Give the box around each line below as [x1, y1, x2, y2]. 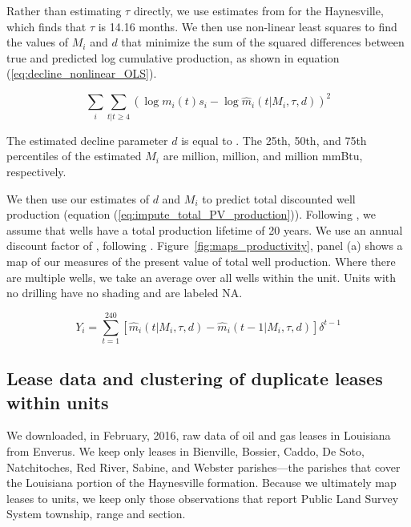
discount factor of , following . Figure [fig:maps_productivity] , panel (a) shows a [6, 237, 403, 254]
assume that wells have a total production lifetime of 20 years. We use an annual [6, 221, 403, 238]
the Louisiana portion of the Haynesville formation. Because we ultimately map [6, 474, 397, 491]
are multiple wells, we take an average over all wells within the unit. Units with [6, 268, 397, 285]
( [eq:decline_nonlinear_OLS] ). [6, 65, 157, 82]
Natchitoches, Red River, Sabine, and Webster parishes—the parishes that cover [6, 458, 401, 475]
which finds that [6, 18, 87, 34]
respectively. [6, 163, 66, 179]
